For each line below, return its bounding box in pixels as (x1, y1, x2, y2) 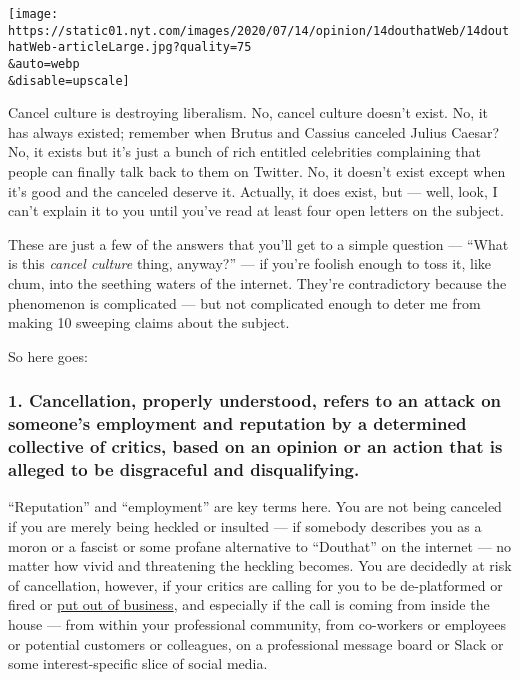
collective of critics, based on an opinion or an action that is (8, 434, 503, 459)
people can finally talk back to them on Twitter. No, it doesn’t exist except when (8, 161, 506, 182)
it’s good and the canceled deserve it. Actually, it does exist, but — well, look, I (8, 180, 498, 201)
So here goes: (8, 345, 88, 366)
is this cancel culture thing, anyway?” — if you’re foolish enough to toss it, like (8, 253, 492, 274)
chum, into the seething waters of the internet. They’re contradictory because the (8, 273, 507, 294)
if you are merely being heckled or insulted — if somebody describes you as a (8, 515, 482, 536)
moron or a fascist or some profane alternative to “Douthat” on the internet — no (8, 535, 512, 556)
